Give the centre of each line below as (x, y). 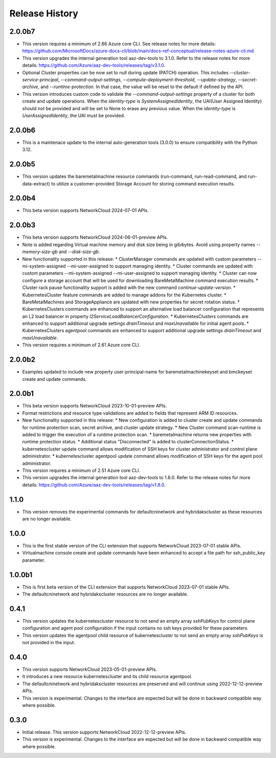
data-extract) (36, 183)
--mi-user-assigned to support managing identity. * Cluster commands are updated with (160, 266)
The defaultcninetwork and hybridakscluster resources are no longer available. (105, 594)
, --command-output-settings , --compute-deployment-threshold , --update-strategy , (147, 80)
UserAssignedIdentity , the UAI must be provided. (74, 115)
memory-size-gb (40, 252)
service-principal (40, 80)
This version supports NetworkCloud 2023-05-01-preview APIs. (90, 669)
